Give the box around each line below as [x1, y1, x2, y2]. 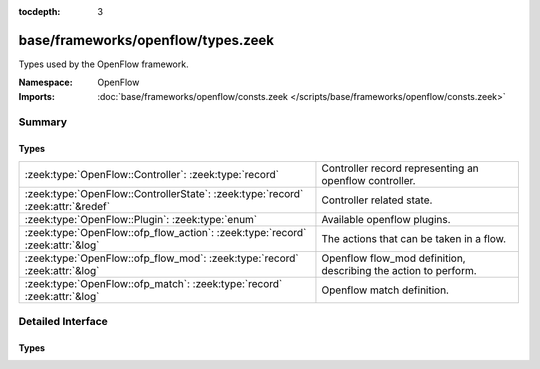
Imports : [18, 90, 55, 102]
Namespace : [18, 76, 74, 89]
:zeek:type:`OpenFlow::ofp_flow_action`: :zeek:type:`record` [24, 225, 307, 239]
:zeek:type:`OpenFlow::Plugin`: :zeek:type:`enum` [24, 212, 258, 226]
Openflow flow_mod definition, [321, 251, 466, 265]
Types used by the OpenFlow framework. [18, 58, 189, 70]
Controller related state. [321, 193, 433, 207]
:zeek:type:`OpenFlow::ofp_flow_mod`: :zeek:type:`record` [24, 251, 299, 265]
